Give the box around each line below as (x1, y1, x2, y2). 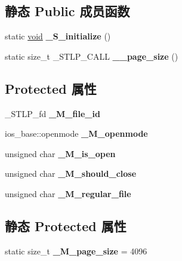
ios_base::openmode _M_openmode (5, 127, 148, 140)
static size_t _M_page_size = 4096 (5, 244, 147, 257)
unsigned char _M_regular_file (5, 187, 131, 199)
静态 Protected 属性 (5, 216, 127, 235)
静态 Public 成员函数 (5, 2, 130, 20)
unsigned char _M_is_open (5, 147, 116, 159)
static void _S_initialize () (5, 30, 111, 42)
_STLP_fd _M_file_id (5, 107, 100, 119)
